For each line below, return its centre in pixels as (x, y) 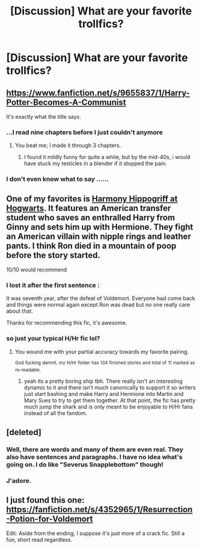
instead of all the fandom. (56, 413)
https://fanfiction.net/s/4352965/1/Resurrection (99, 510)
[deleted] (24, 432)
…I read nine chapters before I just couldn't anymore (85, 132)
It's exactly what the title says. (44, 117)
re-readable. (28, 370)
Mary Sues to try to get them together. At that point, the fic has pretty (110, 400)
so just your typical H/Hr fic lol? (53, 339)
